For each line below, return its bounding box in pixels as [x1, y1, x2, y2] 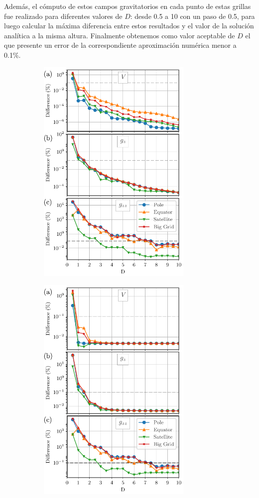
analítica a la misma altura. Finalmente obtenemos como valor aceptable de [4, 30, 235, 40]
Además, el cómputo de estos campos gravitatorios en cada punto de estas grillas [4, 1, 251, 11]
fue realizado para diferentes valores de [4, 10, 123, 21]
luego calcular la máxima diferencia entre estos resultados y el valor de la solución [4, 20, 254, 31]
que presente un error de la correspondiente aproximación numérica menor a [4, 40, 237, 50]
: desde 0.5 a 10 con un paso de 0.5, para [130, 10, 255, 21]
